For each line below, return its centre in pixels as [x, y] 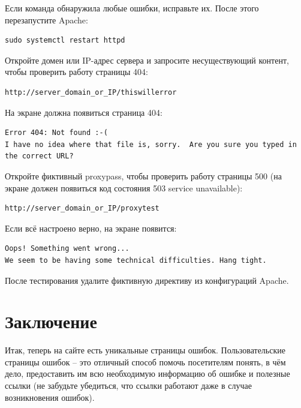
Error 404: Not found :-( [56, 133]
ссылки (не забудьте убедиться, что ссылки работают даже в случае [128, 385]
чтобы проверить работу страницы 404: [76, 72]
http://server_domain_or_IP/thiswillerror [91, 92]
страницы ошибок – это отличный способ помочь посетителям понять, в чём [145, 361]
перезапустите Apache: [46, 19]
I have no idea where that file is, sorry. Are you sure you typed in [151, 144]
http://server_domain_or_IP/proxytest [82, 208]
